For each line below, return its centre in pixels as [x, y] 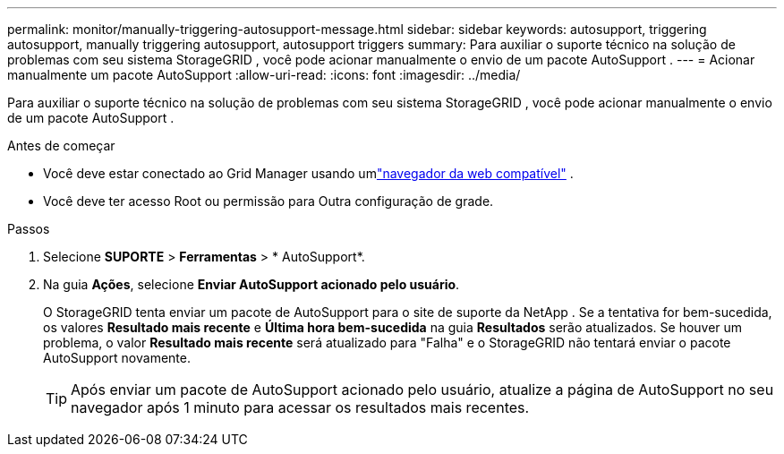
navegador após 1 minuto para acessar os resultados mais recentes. [300, 407]
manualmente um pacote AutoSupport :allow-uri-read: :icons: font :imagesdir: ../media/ [264, 75]
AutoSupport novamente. [117, 358]
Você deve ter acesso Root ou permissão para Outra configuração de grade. [268, 201]
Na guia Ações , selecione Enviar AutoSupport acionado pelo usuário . [251, 284]
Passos [29, 229]
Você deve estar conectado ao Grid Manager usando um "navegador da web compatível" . [308, 173]
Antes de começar [61, 146]
